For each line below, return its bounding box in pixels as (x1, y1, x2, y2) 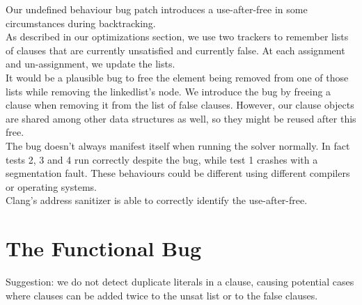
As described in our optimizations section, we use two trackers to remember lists (6, 29, 349, 44)
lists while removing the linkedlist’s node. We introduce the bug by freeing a (6, 84, 331, 98)
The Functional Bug (6, 234, 202, 263)
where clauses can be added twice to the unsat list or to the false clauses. (6, 288, 318, 302)
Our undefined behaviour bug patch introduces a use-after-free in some (6, 2, 308, 16)
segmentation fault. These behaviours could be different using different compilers (6, 166, 350, 180)
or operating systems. (6, 179, 97, 194)
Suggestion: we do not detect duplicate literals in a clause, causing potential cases (6, 274, 354, 289)
